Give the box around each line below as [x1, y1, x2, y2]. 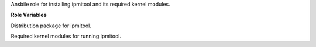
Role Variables [11, 12, 47, 19]
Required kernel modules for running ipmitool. [11, 32, 122, 40]
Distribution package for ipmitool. [11, 22, 92, 29]
